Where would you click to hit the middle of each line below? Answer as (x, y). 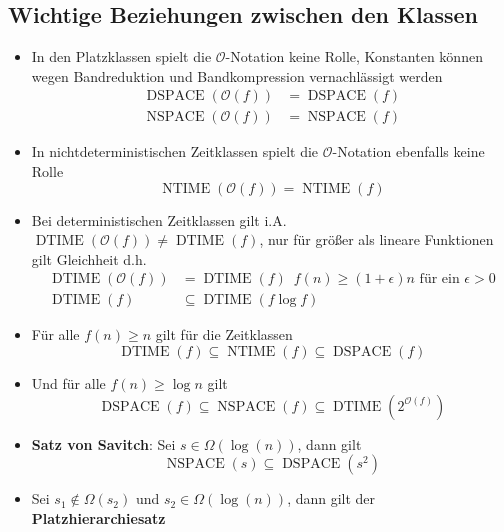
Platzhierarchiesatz (98, 517)
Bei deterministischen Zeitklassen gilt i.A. (159, 219)
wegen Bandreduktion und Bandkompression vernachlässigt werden (237, 75)
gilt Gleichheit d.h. (89, 258)
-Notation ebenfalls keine (408, 151)
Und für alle (68, 383)
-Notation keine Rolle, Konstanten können (354, 56)
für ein (439, 279)
